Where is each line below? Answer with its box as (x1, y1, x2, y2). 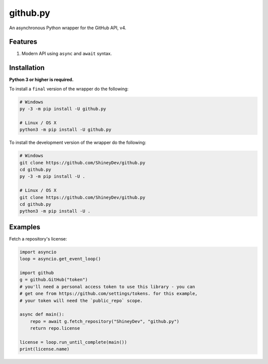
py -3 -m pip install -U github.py (19, 106, 106, 112)
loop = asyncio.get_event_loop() (19, 256, 101, 262)
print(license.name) (19, 346, 69, 352)
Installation (9, 63, 45, 72)
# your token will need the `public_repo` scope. (19, 298, 143, 303)
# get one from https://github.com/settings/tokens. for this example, (19, 291, 198, 297)
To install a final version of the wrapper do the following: (9, 86, 129, 92)
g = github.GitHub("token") (19, 277, 88, 283)
